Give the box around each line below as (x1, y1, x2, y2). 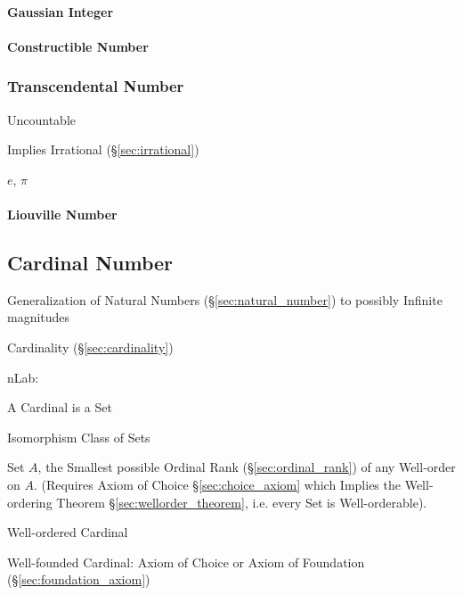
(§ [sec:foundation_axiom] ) (7, 570, 150, 589)
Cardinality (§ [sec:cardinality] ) (7, 337, 174, 356)
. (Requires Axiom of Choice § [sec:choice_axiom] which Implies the (33, 475, 401, 493)
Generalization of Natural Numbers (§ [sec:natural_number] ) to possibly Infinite (7, 290, 443, 309)
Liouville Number (7, 204, 118, 223)
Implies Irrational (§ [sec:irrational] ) (7, 140, 199, 159)
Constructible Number (7, 37, 149, 55)
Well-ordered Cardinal (7, 523, 128, 541)
